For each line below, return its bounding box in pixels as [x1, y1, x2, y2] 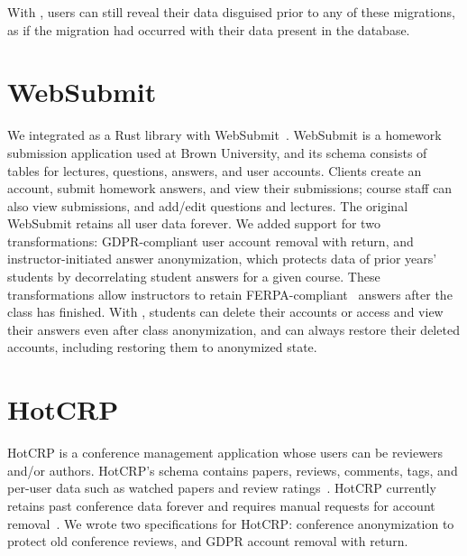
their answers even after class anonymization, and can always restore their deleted [7, 320, 460, 338]
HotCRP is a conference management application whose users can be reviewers [7, 443, 444, 462]
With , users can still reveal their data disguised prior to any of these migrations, [7, 3, 455, 21]
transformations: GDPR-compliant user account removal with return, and [7, 231, 414, 250]
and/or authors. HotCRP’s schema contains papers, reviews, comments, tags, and [7, 460, 458, 479]
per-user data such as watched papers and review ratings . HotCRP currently [7, 478, 436, 497]
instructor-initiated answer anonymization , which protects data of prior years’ [7, 249, 437, 268]
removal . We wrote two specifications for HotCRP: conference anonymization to [7, 514, 454, 533]
